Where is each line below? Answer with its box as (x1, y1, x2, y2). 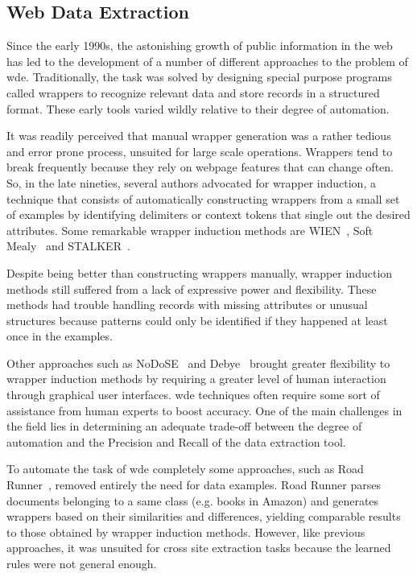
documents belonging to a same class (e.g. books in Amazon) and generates (6, 492, 379, 509)
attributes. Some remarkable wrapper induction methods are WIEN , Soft (6, 221, 374, 238)
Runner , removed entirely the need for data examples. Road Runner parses (6, 476, 381, 493)
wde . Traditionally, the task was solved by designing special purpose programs (6, 68, 392, 85)
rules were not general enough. (6, 555, 157, 572)
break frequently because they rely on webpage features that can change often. (6, 159, 394, 175)
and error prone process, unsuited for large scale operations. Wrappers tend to (6, 142, 393, 159)
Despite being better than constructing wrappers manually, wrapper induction (6, 264, 393, 281)
